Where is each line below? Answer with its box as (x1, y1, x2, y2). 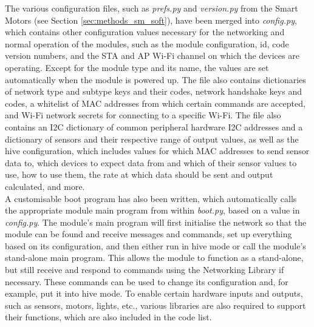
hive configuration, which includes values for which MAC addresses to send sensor (5, 144, 310, 157)
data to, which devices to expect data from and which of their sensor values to (5, 156, 297, 169)
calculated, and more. (5, 180, 85, 192)
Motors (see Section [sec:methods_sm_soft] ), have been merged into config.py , (5, 13, 297, 26)
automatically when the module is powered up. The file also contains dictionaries (5, 73, 306, 86)
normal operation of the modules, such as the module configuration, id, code (5, 37, 289, 50)
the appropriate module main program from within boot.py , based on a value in (5, 204, 300, 217)
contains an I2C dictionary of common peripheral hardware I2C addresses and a (5, 120, 303, 133)
